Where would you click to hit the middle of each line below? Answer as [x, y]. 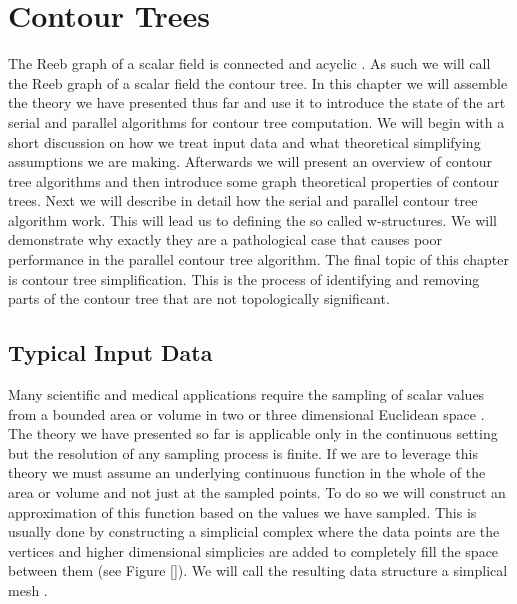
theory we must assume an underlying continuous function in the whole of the [247, 472]
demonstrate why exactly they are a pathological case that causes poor [225, 239]
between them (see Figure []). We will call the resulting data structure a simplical [258, 570]
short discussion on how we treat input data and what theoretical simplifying [244, 141]
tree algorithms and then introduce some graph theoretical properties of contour [253, 180]
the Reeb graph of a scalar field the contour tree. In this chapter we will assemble [258, 82]
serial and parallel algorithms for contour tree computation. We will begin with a [256, 121]
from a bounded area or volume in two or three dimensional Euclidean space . [246, 413]
